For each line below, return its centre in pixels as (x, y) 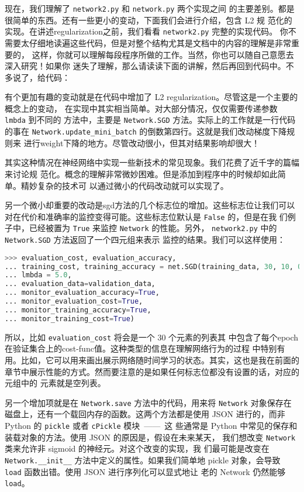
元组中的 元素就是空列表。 (55, 383)
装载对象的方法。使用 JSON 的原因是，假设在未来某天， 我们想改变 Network (150, 437)
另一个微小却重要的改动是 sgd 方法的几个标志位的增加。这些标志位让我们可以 (150, 205)
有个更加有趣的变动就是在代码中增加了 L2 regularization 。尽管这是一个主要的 (151, 97)
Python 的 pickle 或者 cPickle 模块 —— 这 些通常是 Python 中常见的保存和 (151, 425)
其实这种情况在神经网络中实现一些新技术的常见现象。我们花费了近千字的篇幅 (152, 162)
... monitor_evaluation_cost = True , (74, 302)
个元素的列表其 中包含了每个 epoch (234, 337)
